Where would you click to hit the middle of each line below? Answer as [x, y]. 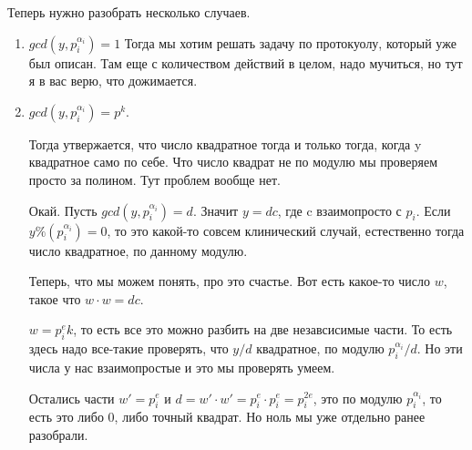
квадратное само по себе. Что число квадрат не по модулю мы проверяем [233, 162]
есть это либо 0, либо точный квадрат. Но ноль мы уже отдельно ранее [227, 417]
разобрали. [58, 434]
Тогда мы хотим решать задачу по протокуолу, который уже [290, 42]
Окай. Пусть [63, 210]
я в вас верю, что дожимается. [113, 81]
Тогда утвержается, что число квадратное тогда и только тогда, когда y [225, 143]
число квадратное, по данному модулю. [138, 250]
